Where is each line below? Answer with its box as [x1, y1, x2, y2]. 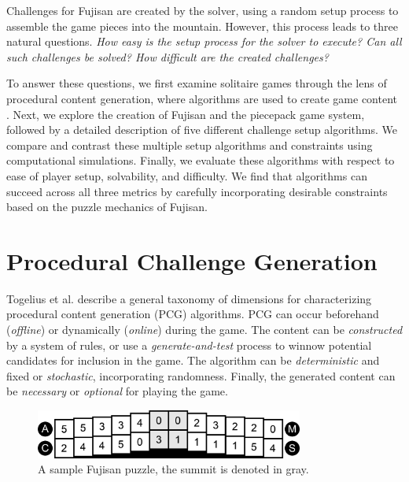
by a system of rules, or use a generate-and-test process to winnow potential [6, 336, 372, 353]
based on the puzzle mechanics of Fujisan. [6, 198, 208, 215]
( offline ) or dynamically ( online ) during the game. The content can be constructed [6, 321, 403, 338]
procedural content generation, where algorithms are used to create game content [6, 90, 397, 106]
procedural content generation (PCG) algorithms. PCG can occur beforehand [6, 306, 379, 322]
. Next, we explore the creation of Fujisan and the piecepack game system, [6, 106, 365, 122]
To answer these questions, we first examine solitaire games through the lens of [6, 75, 387, 91]
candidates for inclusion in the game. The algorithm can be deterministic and [6, 352, 380, 369]
